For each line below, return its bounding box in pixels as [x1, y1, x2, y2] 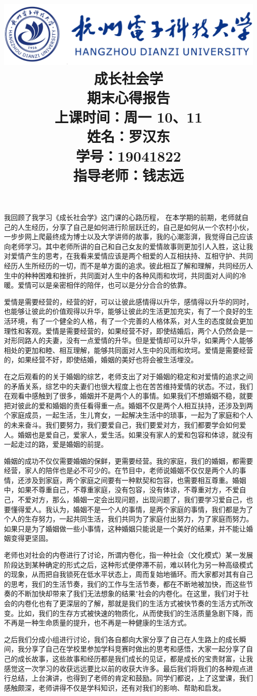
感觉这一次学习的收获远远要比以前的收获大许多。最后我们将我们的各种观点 [4, 663, 246, 673]
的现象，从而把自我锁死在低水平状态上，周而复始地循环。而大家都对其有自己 [4, 569, 253, 579]
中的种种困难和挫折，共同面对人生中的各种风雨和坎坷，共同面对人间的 [10, 270, 239, 280]
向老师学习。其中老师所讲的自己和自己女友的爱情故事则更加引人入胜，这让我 [4, 241, 253, 251]
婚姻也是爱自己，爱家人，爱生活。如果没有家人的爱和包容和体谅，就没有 [17, 429, 253, 439]
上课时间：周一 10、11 [54, 107, 203, 127]
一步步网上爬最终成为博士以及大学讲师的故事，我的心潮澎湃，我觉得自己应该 [4, 231, 253, 242]
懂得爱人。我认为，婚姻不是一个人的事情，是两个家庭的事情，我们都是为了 [10, 504, 253, 514]
